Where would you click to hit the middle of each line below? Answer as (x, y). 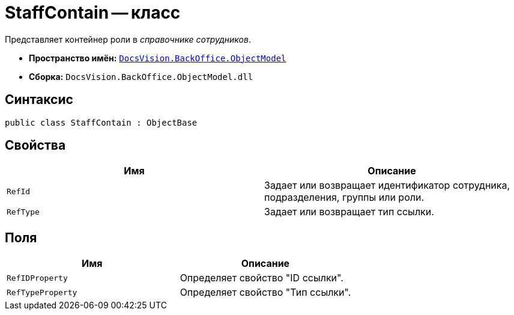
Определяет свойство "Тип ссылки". (265, 292)
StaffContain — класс (93, 13)
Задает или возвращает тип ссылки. (349, 212)
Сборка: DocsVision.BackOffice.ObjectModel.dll (141, 76)
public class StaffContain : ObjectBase (101, 122)
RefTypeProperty (42, 292)
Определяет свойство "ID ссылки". (262, 278)
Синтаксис (39, 100)
